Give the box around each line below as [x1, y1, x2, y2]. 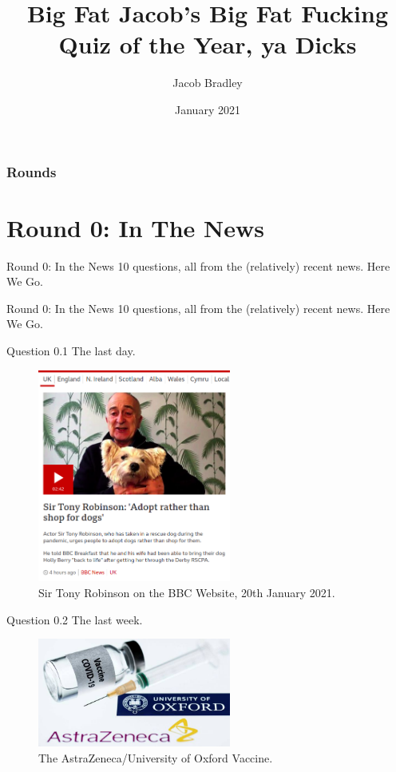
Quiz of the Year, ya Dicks [58, 28, 357, 61]
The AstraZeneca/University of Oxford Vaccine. [38, 749, 273, 766]
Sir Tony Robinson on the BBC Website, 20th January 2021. [38, 584, 335, 600]
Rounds [6, 161, 57, 181]
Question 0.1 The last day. [6, 342, 136, 358]
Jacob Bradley [172, 74, 243, 91]
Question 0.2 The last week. [6, 611, 143, 627]
